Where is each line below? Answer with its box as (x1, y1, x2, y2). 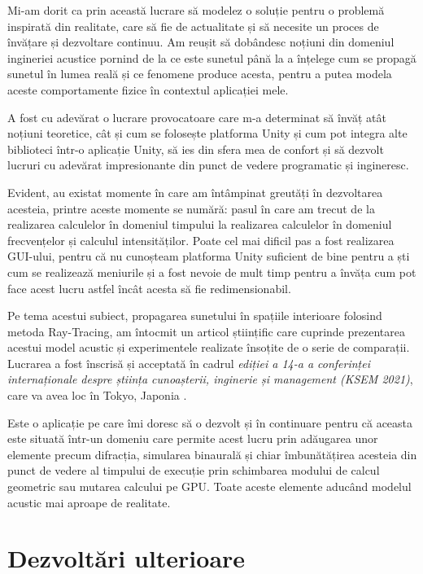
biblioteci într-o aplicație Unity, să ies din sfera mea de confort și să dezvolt (7, 140, 384, 157)
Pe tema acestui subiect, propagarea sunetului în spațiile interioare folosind (7, 307, 382, 324)
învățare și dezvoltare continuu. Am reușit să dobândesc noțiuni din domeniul (7, 33, 395, 50)
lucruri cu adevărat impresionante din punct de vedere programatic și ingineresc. (7, 156, 409, 173)
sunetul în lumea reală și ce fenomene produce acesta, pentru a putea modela (7, 65, 392, 82)
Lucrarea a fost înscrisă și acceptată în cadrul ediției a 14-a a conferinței (7, 354, 370, 371)
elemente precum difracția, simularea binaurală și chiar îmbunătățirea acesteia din (7, 445, 417, 462)
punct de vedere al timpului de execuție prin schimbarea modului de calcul (7, 462, 380, 479)
